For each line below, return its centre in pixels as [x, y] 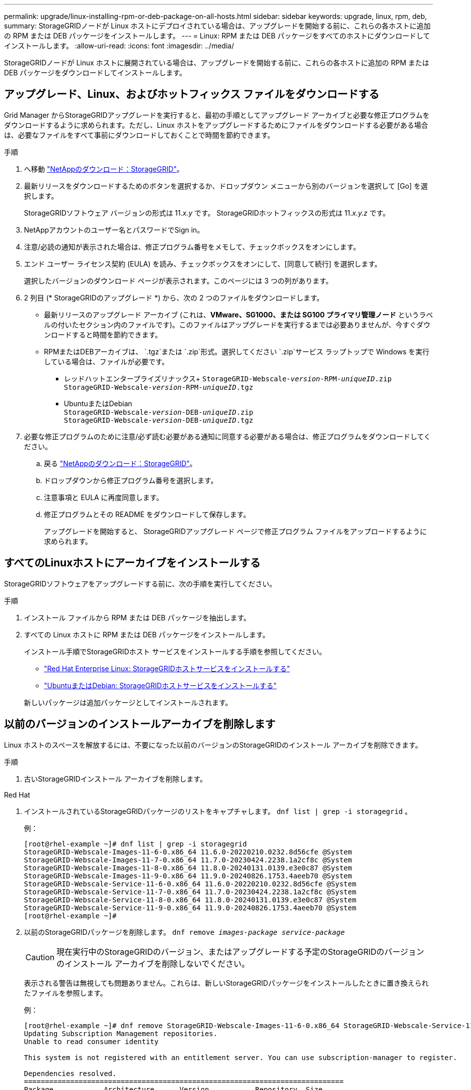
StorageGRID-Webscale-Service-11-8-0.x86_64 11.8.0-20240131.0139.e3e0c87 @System [190, 900]
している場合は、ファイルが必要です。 [107, 361]
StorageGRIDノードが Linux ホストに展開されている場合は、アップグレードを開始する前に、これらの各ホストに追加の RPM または [217, 63]
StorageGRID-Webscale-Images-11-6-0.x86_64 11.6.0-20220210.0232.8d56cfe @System [188, 852]
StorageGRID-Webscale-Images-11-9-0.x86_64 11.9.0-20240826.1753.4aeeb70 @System [188, 876]
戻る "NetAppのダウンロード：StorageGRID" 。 [120, 463]
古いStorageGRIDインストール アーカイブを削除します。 [116, 779]
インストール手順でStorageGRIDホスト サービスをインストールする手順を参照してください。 [175, 651]
